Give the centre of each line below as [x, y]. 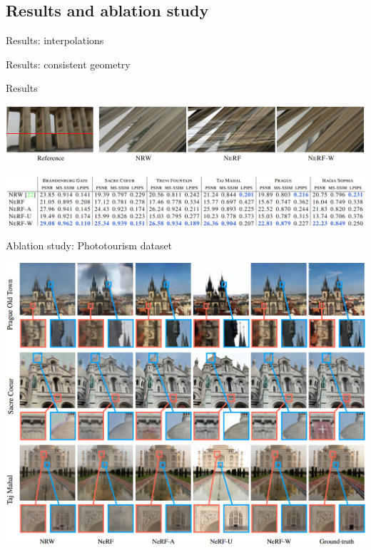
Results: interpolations [55, 40]
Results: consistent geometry [68, 64]
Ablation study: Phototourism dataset [89, 245]
